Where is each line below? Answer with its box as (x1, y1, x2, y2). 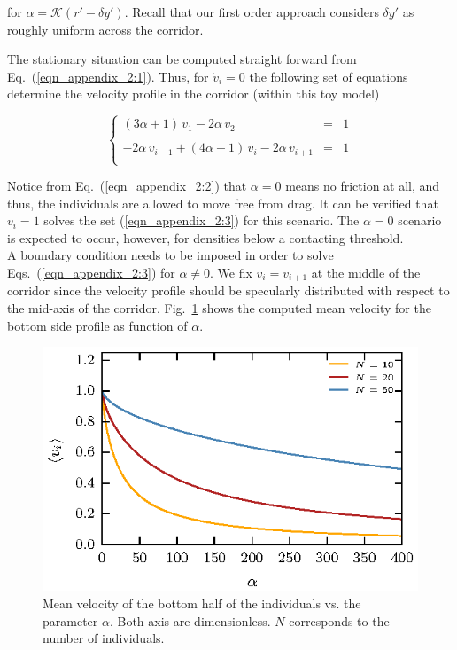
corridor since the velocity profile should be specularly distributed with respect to (7, 281, 450, 300)
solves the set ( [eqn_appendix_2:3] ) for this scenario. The (43, 211, 360, 230)
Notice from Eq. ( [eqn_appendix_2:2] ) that (7, 176, 247, 195)
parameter (43, 611, 98, 630)
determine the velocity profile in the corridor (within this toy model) (7, 84, 380, 103)
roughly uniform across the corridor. (7, 20, 204, 38)
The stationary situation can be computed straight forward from (7, 50, 357, 68)
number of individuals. (43, 629, 165, 647)
